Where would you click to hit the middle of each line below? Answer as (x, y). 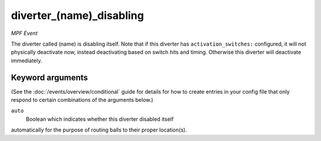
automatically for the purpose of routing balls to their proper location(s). (99, 130)
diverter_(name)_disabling (78, 15)
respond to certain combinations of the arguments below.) (82, 100)
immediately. (27, 60)
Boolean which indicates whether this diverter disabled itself (100, 119)
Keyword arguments (50, 77)
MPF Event (24, 33)
